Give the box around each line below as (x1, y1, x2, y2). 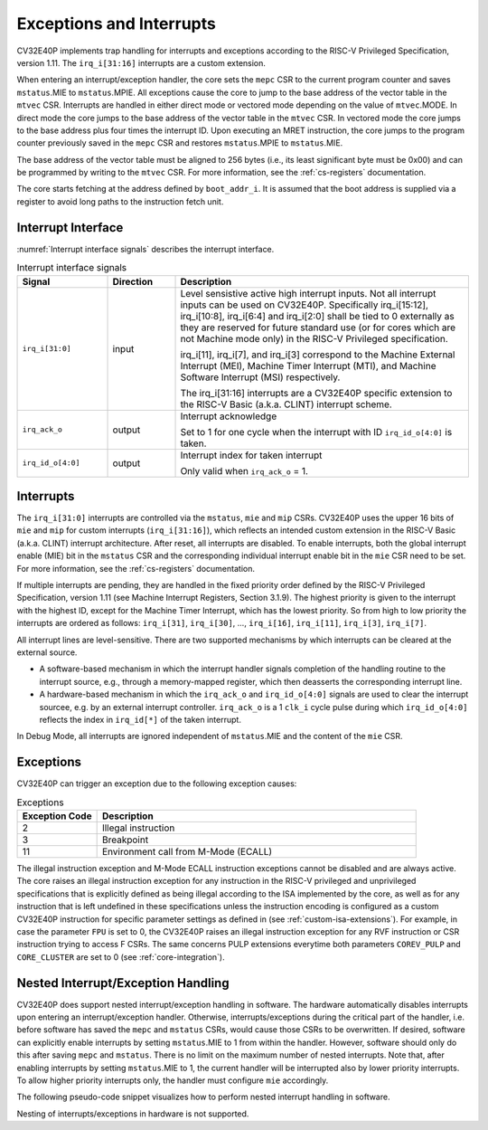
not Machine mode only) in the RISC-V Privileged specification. (180, 332, 449, 345)
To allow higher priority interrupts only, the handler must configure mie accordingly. (16, 1075, 329, 1086)
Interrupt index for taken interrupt (180, 449, 323, 461)
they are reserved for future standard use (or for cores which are (180, 321, 456, 334)
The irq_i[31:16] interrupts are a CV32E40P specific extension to (180, 386, 453, 399)
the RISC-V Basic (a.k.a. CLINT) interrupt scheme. (180, 398, 392, 411)
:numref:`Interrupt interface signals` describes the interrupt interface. (16, 243, 275, 254)
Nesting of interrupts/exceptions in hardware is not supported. (16, 1108, 249, 1119)
